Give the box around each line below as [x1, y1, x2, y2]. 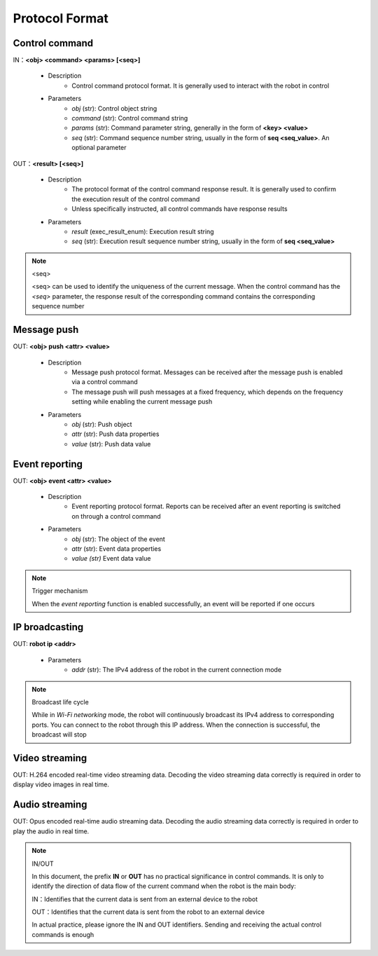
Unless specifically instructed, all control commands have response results [71, 205, 288, 213]
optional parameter [71, 144, 127, 152]
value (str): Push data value [71, 439, 151, 448]
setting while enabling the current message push [71, 397, 213, 406]
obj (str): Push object [71, 420, 132, 428]
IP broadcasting [13, 621, 84, 634]
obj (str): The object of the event [71, 535, 166, 543]
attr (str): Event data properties [71, 544, 162, 553]
